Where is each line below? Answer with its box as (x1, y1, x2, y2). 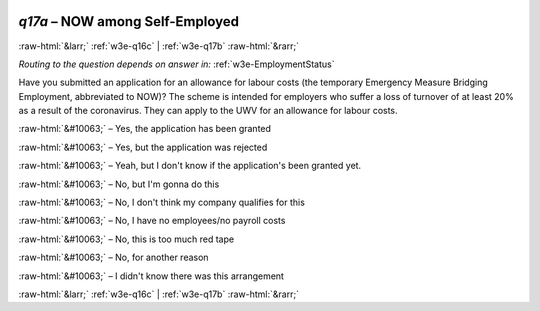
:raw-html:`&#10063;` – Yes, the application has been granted (18, 123, 272, 135)
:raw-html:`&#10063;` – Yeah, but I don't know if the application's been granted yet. (18, 160, 362, 172)
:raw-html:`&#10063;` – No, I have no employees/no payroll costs (18, 215, 286, 227)
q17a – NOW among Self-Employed (18, 13, 240, 30)
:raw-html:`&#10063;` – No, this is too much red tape (18, 233, 235, 245)
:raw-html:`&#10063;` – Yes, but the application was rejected (18, 141, 268, 153)
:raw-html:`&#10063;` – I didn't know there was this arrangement (18, 270, 285, 282)
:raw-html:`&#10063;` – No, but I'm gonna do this (18, 178, 220, 190)
